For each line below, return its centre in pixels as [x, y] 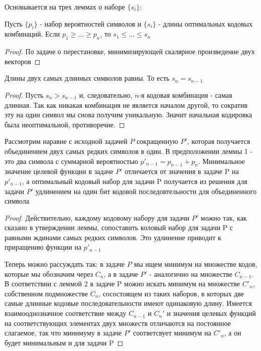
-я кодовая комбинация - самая [185, 95]
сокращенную [157, 141]
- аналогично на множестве [191, 274]
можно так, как [224, 217]
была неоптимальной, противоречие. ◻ [65, 124]
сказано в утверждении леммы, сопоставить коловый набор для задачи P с [119, 227]
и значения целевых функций [211, 313]
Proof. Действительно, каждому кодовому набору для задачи [97, 217]
